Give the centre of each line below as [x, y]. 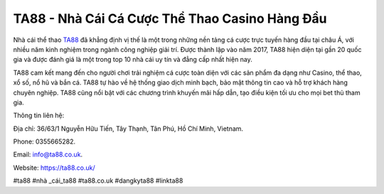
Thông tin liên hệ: [39, 115]
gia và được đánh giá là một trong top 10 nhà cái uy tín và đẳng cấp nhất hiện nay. [133, 60]
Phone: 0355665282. [44, 141]
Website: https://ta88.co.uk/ [54, 168]
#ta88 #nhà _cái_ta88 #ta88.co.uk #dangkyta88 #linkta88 [98, 180]
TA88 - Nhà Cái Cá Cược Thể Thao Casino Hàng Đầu [170, 18]
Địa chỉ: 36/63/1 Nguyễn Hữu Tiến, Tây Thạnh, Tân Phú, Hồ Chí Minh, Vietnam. [128, 129]
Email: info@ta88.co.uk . [48, 155]
